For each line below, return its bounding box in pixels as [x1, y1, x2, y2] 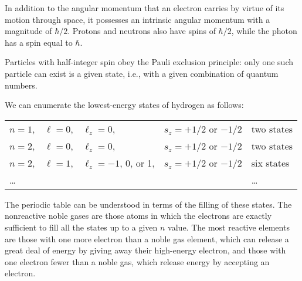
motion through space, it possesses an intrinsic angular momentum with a [5, 13, 270, 25]
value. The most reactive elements [168, 221, 290, 233]
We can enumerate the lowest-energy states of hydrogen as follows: [5, 99, 244, 111]
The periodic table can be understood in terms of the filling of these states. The [5, 198, 292, 210]
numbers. [5, 79, 38, 91]
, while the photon [231, 25, 297, 37]
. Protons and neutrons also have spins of [67, 25, 216, 37]
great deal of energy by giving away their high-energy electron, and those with [5, 244, 286, 256]
